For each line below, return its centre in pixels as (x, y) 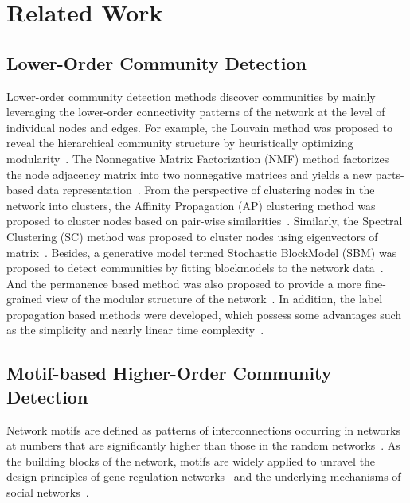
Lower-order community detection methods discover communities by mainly (191, 96)
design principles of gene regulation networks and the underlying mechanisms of (204, 476)
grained (25, 299)
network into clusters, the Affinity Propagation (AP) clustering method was (191, 205)
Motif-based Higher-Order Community (169, 373)
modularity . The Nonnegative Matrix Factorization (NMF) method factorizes (198, 158)
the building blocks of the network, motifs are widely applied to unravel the (191, 460)
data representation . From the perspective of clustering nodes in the (206, 190)
